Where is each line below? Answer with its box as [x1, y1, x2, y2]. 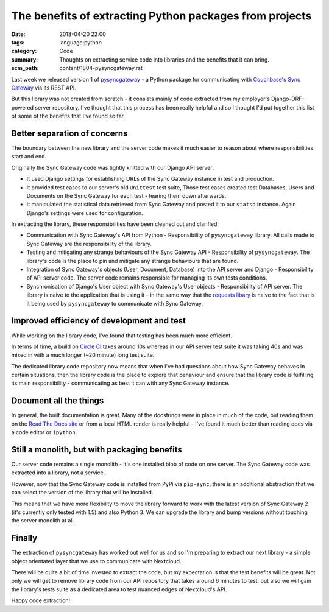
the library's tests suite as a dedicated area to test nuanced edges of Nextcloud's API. [11, 585, 227, 593]
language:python [59, 38, 102, 46]
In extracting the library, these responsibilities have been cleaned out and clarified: [11, 220, 219, 228]
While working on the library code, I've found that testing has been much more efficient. [11, 332, 233, 339]
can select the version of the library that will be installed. [11, 489, 154, 496]
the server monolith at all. [11, 517, 76, 524]
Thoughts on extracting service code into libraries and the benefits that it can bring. [59, 55, 269, 63]
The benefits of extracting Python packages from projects [11, 9, 312, 23]
